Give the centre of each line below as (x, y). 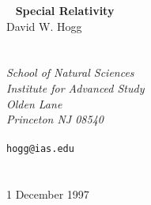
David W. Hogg (44, 26)
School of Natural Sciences (70, 72)
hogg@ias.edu (40, 149)
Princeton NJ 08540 (55, 119)
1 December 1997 (48, 194)
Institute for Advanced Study (75, 87)
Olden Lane (34, 103)
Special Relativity (65, 10)
